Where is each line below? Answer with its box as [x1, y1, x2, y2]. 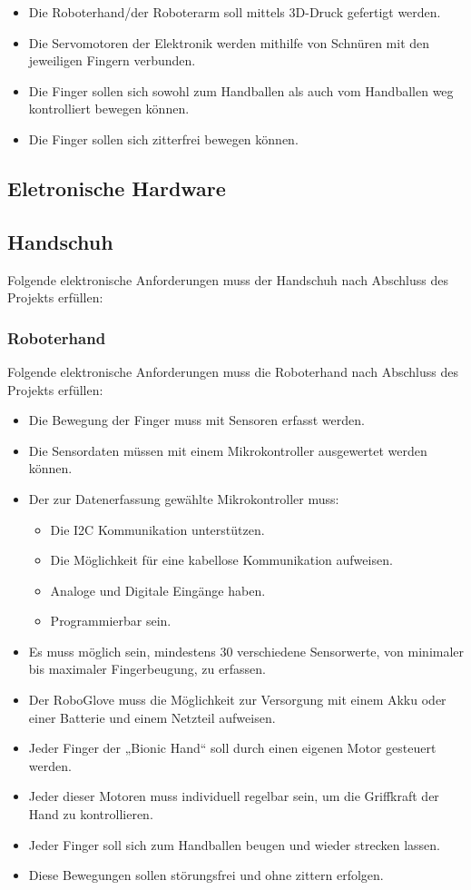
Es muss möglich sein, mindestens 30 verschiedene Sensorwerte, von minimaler [28, 641, 465, 660]
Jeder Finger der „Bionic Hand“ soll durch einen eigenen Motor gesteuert [28, 738, 437, 757]
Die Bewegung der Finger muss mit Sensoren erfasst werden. [28, 410, 365, 430]
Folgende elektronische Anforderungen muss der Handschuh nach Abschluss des [7, 270, 448, 289]
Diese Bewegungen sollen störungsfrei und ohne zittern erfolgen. [28, 865, 384, 885]
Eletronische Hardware [7, 173, 226, 202]
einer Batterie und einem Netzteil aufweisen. [28, 707, 276, 727]
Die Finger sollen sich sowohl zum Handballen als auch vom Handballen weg [28, 81, 454, 100]
